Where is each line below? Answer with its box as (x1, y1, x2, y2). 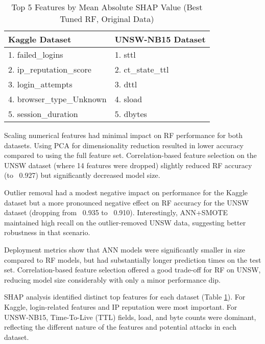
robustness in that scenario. (4, 227, 90, 238)
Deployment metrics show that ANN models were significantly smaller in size (4, 244, 246, 255)
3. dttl (114, 78, 137, 90)
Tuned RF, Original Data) (60, 13, 154, 25)
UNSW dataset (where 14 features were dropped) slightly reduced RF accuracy (4, 159, 252, 170)
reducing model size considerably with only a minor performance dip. (4, 274, 221, 285)
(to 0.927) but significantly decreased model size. (4, 170, 160, 180)
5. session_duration (8, 108, 78, 120)
